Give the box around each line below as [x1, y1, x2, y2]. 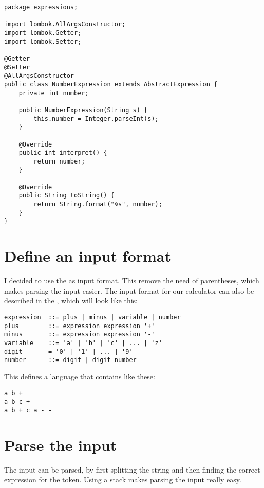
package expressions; [4, 4, 78, 11]
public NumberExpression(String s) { [18, 106, 148, 114]
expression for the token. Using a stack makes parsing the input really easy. [4, 474, 241, 485]
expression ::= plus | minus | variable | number [4, 313, 181, 321]
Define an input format [4, 245, 172, 266]
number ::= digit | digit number [4, 356, 137, 364]
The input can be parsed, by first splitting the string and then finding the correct [4, 464, 260, 475]
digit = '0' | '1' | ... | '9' [4, 348, 133, 355]
